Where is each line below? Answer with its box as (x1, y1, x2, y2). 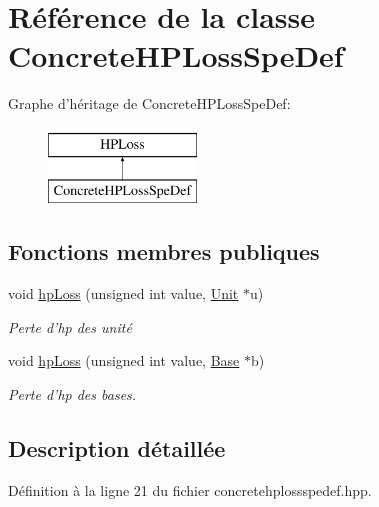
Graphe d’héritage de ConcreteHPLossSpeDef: (8, 93, 291, 114)
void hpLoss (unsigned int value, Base (8, 350, 240, 371)
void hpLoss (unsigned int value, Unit (8, 283, 239, 304)
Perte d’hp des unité (8, 316, 132, 337)
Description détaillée (8, 433, 226, 464)
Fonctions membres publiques (8, 236, 320, 267)
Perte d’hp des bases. (8, 384, 137, 405)
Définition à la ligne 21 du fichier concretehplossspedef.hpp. (8, 479, 372, 500)
